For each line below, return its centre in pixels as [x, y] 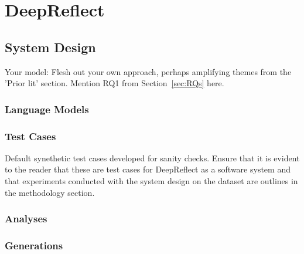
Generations [34, 245]
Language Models [47, 109]
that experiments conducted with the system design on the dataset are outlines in [151, 181]
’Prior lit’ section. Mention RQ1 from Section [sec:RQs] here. [115, 83]
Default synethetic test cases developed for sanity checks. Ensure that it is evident [152, 158]
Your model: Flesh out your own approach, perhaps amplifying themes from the [148, 71]
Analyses [26, 219]
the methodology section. [50, 192]
